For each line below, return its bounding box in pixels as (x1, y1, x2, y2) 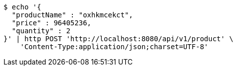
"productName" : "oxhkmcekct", (11, 11, 133, 19)
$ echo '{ (3, 3, 41, 11)
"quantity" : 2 (11, 27, 70, 35)
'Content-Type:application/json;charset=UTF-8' (20, 43, 209, 51)
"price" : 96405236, (11, 19, 92, 27)
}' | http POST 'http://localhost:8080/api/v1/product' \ (3, 35, 234, 43)
